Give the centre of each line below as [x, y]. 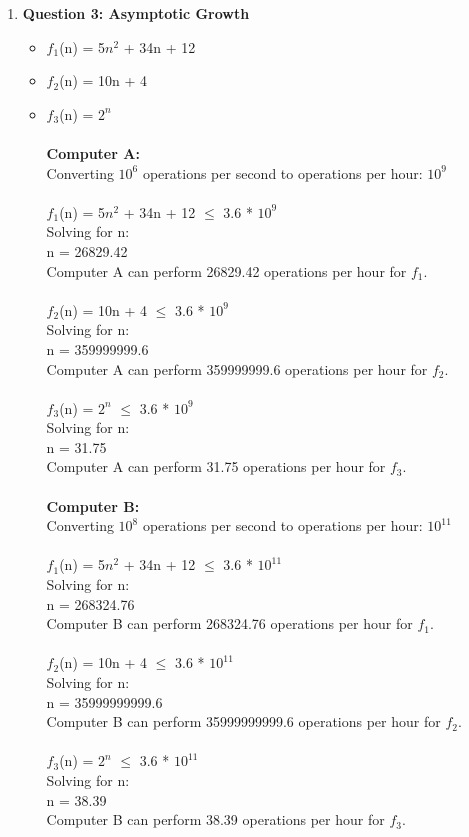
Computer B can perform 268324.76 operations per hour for [229, 623]
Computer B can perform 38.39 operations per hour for [215, 819]
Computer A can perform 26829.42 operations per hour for [226, 270]
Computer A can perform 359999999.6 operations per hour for [237, 368]
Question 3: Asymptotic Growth [136, 13]
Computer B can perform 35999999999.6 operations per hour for [243, 721]
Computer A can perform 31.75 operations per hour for [216, 466]
